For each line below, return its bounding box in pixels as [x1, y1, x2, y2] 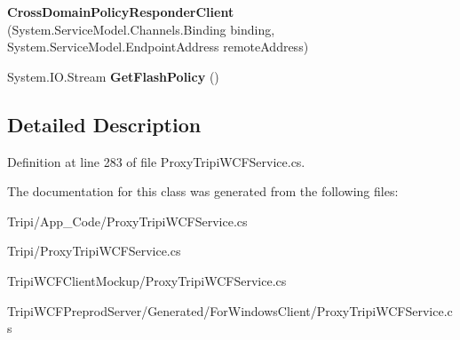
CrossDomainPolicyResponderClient [7, 3, 234, 20]
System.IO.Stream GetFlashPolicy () [7, 67, 219, 85]
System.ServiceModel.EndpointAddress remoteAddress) [7, 37, 309, 56]
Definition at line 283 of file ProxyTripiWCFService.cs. [7, 152, 305, 170]
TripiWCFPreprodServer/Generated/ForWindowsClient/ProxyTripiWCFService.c [7, 301, 453, 320]
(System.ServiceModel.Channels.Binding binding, [7, 20, 275, 38]
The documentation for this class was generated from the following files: [7, 182, 399, 201]
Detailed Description [7, 110, 202, 138]
